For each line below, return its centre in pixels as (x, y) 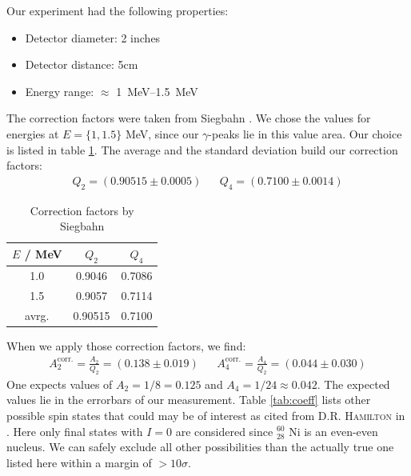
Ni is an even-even (333, 431)
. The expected (353, 384)
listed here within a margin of (79, 462)
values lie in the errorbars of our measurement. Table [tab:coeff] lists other (189, 400)
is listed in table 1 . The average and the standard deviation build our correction (202, 149)
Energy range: (60, 91)
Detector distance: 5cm (82, 64)
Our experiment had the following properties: (118, 10)
